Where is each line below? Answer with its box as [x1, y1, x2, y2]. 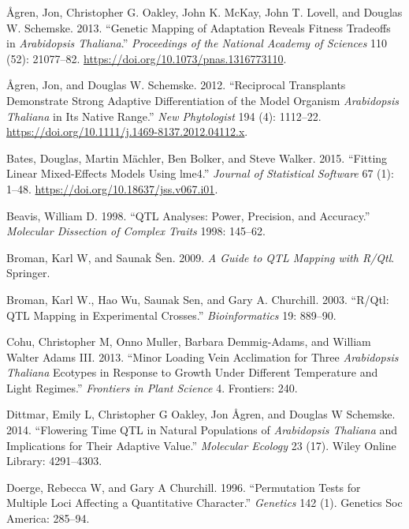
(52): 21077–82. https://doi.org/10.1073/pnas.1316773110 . [6, 50, 287, 66]
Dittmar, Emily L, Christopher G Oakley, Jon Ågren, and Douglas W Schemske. [6, 406, 396, 422]
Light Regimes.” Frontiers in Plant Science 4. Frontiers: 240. [6, 379, 298, 396]
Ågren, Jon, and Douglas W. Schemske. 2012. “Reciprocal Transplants [6, 77, 346, 93]
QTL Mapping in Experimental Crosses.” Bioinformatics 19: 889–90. [6, 306, 336, 323]
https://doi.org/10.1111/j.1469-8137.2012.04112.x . [6, 123, 248, 140]
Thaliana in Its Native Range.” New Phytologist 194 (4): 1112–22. [6, 107, 322, 124]
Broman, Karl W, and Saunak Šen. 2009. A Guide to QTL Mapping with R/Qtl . [6, 249, 395, 265]
